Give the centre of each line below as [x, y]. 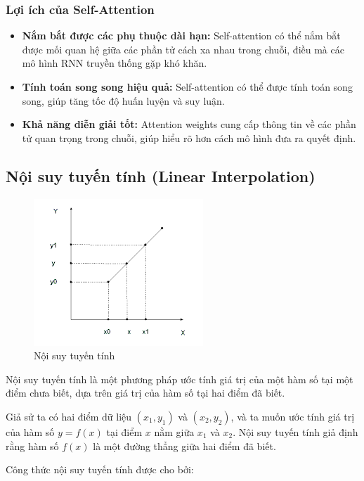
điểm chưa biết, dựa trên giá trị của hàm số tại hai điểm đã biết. [145, 393]
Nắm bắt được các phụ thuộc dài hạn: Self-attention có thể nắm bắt [181, 36]
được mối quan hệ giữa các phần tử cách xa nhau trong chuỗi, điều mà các [183, 49]
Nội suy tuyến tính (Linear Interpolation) [161, 175]
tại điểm [124, 431]
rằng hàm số [32, 445]
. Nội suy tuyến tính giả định [295, 431]
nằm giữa [174, 431]
